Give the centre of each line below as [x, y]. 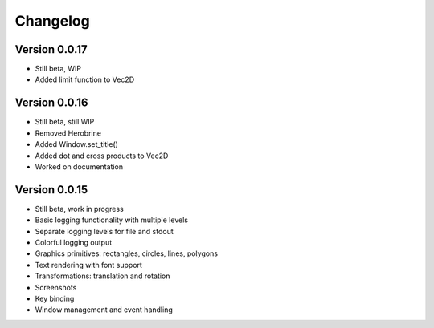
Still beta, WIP [58, 69]
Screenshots [56, 287]
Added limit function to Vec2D [85, 79]
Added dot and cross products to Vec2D [102, 156]
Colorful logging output [74, 242]
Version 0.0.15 [51, 190]
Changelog [52, 21]
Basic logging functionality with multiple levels [112, 220]
